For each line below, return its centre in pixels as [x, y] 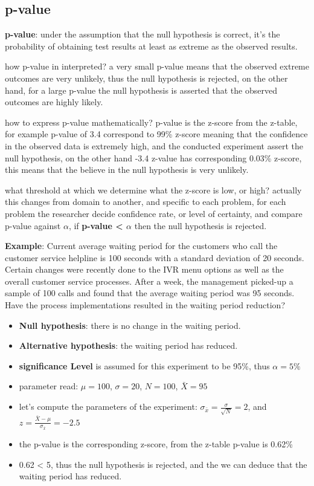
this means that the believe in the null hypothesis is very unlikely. [127, 170]
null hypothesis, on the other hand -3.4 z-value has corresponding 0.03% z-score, [153, 157]
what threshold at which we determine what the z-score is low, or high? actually [153, 190]
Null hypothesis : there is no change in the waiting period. [130, 325]
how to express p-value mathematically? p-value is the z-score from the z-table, [151, 122]
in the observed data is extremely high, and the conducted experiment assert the [154, 145]
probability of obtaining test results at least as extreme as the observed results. [151, 46]
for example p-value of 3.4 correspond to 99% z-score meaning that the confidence [156, 134]
